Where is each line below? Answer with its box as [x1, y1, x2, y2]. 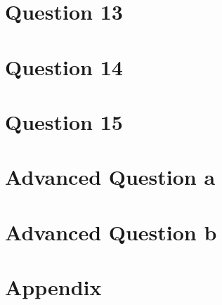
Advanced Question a [5, 162, 216, 191]
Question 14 [5, 52, 123, 81]
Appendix [5, 273, 102, 301]
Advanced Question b [5, 217, 217, 246]
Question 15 [5, 107, 123, 136]
